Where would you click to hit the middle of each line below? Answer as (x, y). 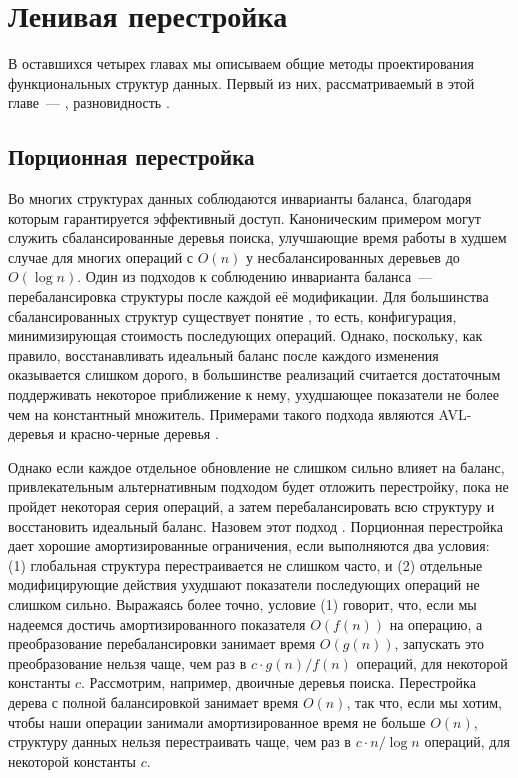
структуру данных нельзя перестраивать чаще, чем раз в (179, 741)
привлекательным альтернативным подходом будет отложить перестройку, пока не (258, 486)
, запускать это (439, 643)
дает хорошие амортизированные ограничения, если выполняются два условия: (249, 545)
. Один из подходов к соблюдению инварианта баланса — (255, 276)
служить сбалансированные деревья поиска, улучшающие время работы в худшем (257, 237)
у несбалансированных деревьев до (352, 256)
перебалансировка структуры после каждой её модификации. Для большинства (248, 296)
